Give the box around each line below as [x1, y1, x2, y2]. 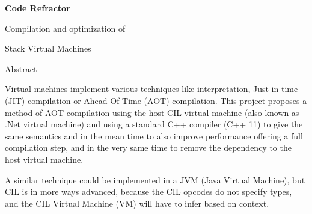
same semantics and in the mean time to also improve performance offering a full [5, 129, 303, 142]
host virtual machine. [5, 153, 84, 165]
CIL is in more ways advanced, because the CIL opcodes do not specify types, [5, 185, 292, 198]
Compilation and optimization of [5, 22, 126, 34]
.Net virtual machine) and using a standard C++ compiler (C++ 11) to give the [5, 118, 303, 130]
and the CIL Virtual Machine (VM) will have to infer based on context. [5, 197, 269, 209]
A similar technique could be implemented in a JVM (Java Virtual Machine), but [5, 173, 305, 186]
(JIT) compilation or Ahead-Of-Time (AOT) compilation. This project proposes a [5, 94, 307, 106]
